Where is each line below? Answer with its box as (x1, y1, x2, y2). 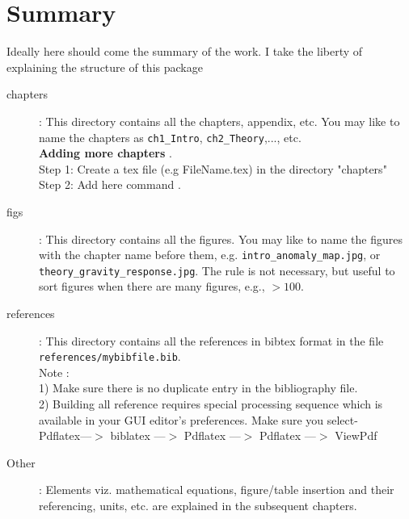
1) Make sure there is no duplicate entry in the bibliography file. (39, 379, 358, 396)
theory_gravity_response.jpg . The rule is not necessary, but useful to (39, 262, 395, 278)
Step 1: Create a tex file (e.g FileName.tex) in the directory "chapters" (39, 160, 387, 177)
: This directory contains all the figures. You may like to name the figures (39, 230, 403, 247)
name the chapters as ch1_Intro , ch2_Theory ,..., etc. (39, 128, 301, 145)
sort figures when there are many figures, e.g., (39, 278, 265, 295)
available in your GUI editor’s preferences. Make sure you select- (39, 411, 358, 428)
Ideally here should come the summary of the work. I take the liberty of (6, 43, 363, 60)
